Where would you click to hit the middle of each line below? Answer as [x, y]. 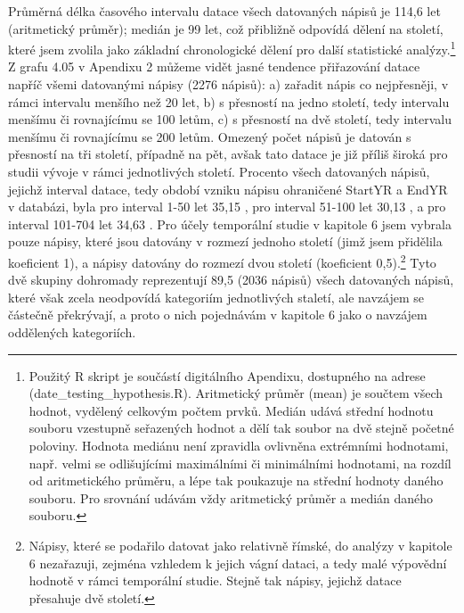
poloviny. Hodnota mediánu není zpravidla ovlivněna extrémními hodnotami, [239, 445]
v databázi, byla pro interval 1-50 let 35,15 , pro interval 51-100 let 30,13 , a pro [227, 207]
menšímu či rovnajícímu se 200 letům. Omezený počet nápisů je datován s [210, 136]
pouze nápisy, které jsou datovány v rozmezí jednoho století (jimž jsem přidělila [225, 241]
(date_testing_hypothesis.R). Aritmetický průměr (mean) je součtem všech [236, 393]
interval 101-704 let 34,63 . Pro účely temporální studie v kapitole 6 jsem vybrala [230, 224]
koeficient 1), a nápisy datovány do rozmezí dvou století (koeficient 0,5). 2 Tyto [222, 261]
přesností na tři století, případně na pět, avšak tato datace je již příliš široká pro [228, 154]
